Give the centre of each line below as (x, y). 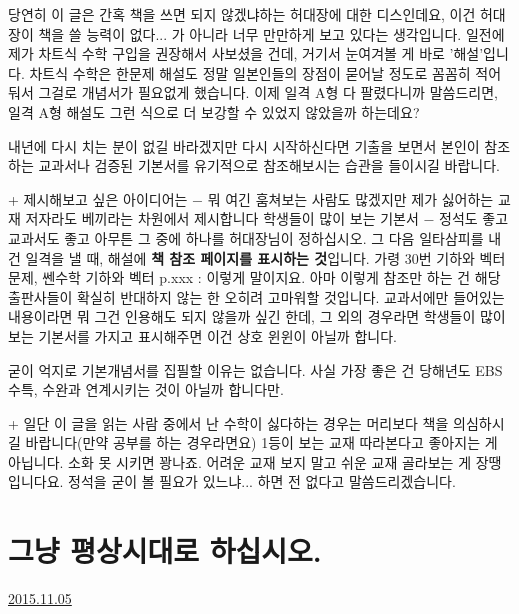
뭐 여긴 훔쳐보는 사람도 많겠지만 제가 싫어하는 (350, 198)
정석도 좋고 (474, 218)
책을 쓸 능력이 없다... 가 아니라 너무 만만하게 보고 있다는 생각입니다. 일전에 (271, 33)
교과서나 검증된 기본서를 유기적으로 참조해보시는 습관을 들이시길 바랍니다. (269, 165)
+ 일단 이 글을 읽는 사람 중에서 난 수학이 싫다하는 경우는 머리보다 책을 (228, 422)
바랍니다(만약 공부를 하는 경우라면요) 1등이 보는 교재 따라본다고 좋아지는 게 (261, 442)
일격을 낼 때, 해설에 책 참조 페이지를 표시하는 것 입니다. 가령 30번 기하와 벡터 (265, 257)
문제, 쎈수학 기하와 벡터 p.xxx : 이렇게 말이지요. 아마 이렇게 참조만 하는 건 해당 (254, 277)
